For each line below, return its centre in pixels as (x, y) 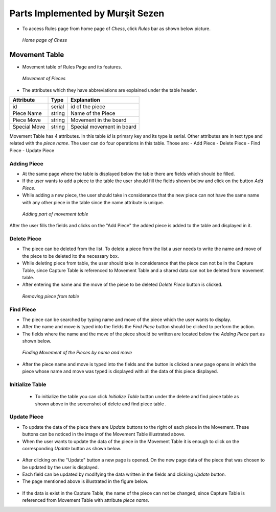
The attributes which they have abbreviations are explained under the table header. (110, 90)
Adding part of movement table (55, 214)
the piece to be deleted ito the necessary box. (71, 256)
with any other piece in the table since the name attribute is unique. (93, 202)
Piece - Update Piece (32, 150)
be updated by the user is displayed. (61, 467)
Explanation (86, 100)
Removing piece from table (51, 296)
